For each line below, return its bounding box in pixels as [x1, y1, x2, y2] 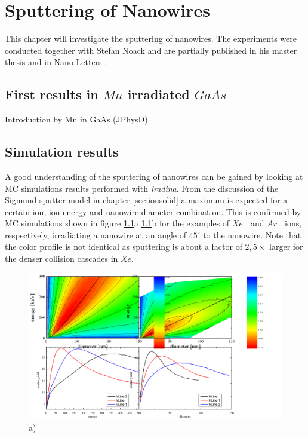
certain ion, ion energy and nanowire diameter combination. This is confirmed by [5, 205, 301, 218]
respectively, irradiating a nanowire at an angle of [5, 228, 186, 241]
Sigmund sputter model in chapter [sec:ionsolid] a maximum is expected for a [5, 194, 288, 206]
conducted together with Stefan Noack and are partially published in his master [5, 44, 297, 56]
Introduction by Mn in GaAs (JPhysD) [5, 113, 148, 125]
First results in [5, 85, 98, 103]
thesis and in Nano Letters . [5, 56, 107, 68]
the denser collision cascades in [5, 252, 118, 265]
